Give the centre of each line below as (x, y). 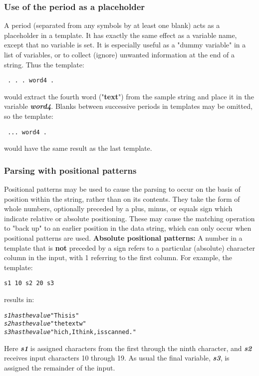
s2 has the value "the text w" (45, 324)
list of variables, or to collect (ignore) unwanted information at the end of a (119, 54)
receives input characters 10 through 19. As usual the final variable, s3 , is (117, 358)
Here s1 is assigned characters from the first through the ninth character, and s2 (128, 348)
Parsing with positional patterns (70, 170)
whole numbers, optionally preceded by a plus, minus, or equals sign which (118, 208)
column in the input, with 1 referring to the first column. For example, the (118, 257)
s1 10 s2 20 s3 (29, 283)
